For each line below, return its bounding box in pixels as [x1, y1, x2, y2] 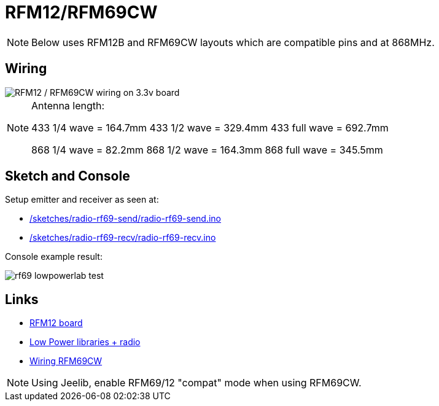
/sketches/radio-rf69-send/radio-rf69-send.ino [29, 213, 222, 224]
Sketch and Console [5, 168, 130, 184]
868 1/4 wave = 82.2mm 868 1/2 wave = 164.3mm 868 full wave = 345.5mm [31, 143, 383, 156]
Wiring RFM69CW [29, 356, 103, 367]
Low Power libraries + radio [29, 337, 141, 348]
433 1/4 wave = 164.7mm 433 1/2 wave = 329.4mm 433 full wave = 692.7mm [31, 121, 389, 134]
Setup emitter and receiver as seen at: [5, 194, 159, 205]
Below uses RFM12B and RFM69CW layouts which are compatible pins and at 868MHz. [31, 36, 435, 49]
